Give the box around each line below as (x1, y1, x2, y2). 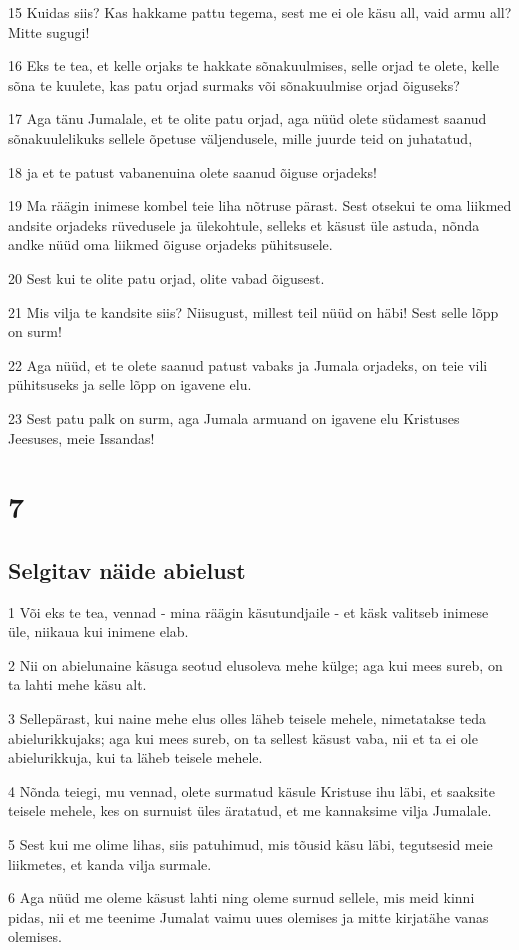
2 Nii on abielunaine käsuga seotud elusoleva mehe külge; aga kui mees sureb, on (8, 654, 503, 675)
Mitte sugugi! (8, 21, 90, 42)
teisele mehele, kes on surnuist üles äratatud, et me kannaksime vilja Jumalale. (8, 800, 492, 821)
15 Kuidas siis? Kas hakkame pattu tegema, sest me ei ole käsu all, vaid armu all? (8, 2, 512, 22)
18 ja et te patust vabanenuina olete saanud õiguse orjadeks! (8, 161, 378, 182)
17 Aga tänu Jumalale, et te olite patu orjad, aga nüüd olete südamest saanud (8, 108, 487, 129)
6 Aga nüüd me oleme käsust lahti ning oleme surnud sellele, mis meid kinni (8, 887, 475, 908)
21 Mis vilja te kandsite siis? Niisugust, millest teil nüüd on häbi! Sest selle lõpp (8, 301, 499, 322)
